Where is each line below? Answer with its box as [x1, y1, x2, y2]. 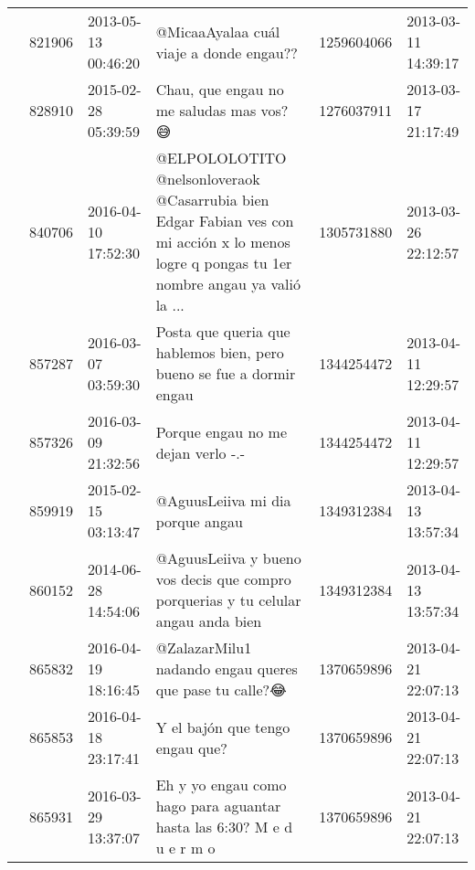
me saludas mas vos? [155, 100, 289, 121]
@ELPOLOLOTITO [155, 147, 287, 168]
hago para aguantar [155, 795, 281, 816]
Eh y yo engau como [155, 774, 287, 795]
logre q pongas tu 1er [155, 252, 292, 273]
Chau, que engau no [155, 79, 284, 100]
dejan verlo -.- [155, 441, 246, 463]
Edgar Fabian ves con [155, 210, 294, 231]
